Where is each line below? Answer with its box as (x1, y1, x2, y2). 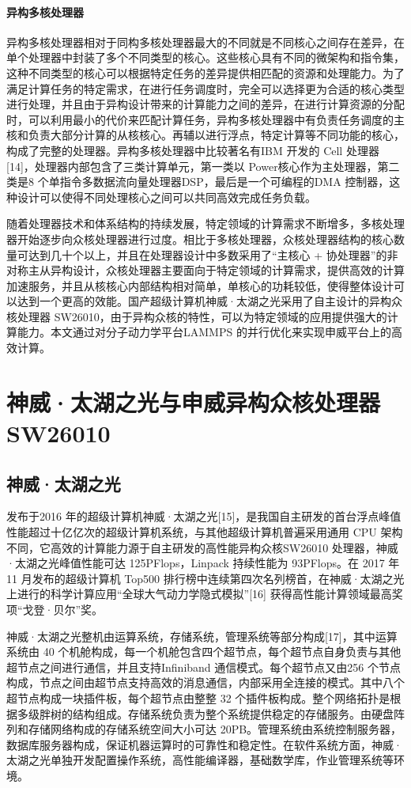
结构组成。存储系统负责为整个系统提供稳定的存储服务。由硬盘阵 (72, 705, 405, 722)
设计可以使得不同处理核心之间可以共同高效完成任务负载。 (17, 188, 316, 205)
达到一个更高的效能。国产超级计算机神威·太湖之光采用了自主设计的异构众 (17, 293, 402, 309)
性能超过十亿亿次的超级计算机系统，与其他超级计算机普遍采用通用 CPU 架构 (6, 524, 403, 540)
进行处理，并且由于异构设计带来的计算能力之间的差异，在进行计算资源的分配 (6, 96, 405, 112)
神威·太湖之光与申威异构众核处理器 (6, 385, 381, 418)
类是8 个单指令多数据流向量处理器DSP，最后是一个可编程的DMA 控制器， (6, 173, 390, 190)
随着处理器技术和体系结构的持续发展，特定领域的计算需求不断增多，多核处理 (6, 215, 405, 232)
